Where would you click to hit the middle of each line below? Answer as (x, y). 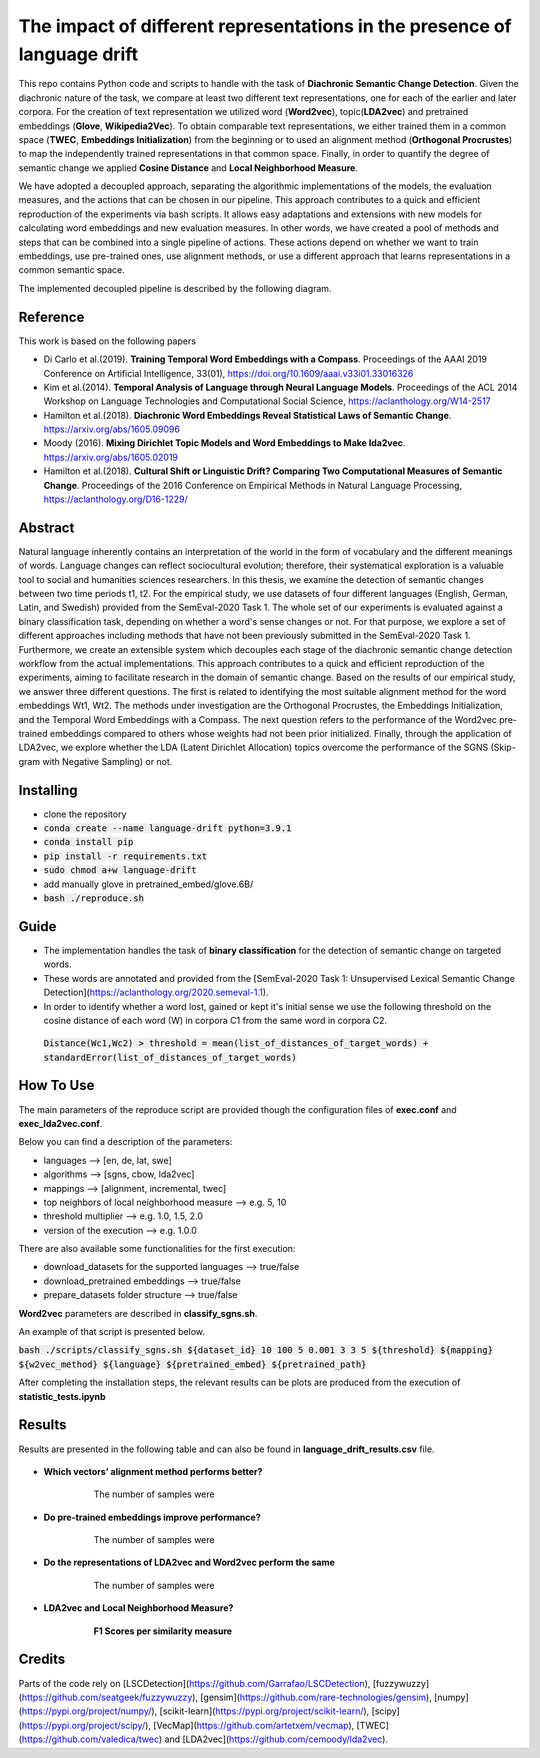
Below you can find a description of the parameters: (125, 1142)
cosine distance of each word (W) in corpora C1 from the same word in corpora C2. (215, 1020)
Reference (51, 316)
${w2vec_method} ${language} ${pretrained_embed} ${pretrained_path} (192, 1364)
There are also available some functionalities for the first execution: (157, 1249)
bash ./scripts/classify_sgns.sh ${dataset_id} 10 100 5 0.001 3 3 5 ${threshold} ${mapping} (256, 1350)
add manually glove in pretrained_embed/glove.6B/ (148, 884)
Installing (48, 790)
